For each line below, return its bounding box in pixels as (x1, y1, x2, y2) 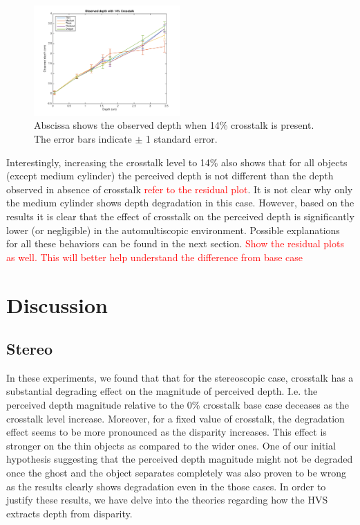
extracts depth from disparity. (6, 506, 133, 520)
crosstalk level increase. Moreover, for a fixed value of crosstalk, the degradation (6, 411, 345, 425)
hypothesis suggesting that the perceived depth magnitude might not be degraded (6, 452, 353, 466)
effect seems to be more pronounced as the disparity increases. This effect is (6, 425, 327, 439)
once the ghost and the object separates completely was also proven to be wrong (6, 465, 346, 480)
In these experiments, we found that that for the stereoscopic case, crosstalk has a (6, 370, 354, 384)
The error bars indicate (34, 131, 132, 145)
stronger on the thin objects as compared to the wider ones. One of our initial (6, 438, 336, 452)
